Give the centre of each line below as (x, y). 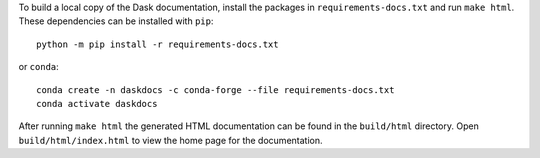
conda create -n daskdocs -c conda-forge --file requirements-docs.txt (215, 89)
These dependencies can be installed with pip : (116, 21)
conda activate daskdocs (97, 103)
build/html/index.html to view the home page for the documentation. (170, 140)
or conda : (38, 67)
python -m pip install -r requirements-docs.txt (157, 44)
